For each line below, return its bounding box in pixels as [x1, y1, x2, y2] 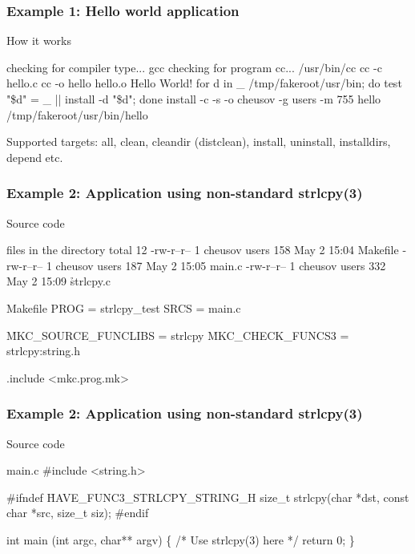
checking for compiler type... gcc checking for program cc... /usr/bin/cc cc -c [6, 59, 382, 75]
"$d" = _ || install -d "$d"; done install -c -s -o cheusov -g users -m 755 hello [6, 91, 381, 107]
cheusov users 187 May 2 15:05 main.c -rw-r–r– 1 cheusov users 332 [55, 257, 386, 273]
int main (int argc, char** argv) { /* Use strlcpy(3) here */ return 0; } [6, 531, 355, 548]
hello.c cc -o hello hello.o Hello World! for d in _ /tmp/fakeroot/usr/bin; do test [6, 75, 402, 91]
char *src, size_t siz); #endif [6, 504, 149, 521]
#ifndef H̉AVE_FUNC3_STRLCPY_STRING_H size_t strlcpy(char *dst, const [6, 488, 409, 505]
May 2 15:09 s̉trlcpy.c [6, 273, 111, 289]
